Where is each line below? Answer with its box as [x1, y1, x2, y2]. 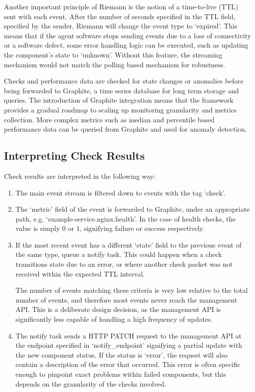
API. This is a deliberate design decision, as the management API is [15, 304, 221, 314]
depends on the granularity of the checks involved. [15, 378, 166, 389]
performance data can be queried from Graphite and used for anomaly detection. [4, 124, 247, 134]
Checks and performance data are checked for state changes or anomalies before [4, 76, 244, 86]
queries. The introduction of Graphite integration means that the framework [4, 95, 233, 105]
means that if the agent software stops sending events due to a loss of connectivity [4, 30, 251, 40]
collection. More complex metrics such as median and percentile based [4, 114, 215, 124]
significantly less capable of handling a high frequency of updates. [15, 314, 213, 324]
